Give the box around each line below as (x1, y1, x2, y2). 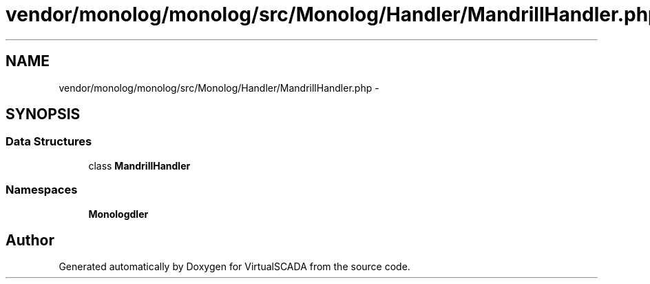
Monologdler (88, 207, 149, 220)
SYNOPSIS (6, 105, 81, 123)
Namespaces (6, 183, 78, 197)
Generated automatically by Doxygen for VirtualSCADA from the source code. (59, 261, 410, 273)
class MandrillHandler (88, 159, 191, 172)
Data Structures (6, 134, 92, 149)
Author (6, 231, 54, 249)
